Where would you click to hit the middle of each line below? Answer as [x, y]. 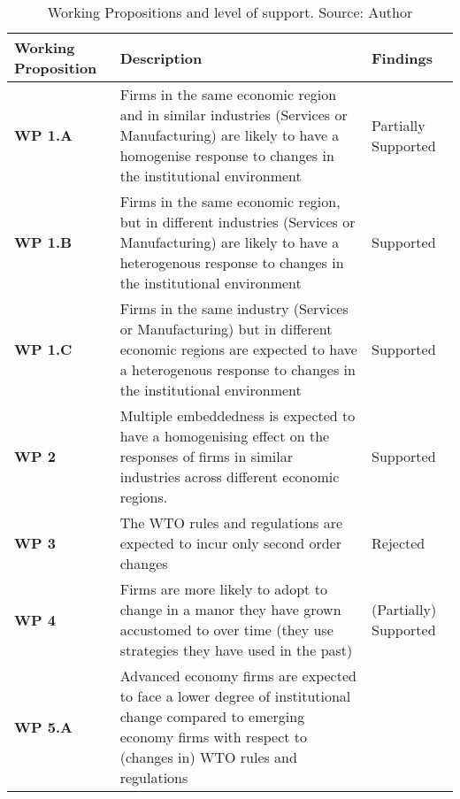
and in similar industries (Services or [234, 115]
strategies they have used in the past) [236, 650]
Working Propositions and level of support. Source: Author [230, 12]
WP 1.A [43, 135]
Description [161, 58]
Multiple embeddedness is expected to [238, 415]
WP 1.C [43, 349]
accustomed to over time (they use [226, 630]
